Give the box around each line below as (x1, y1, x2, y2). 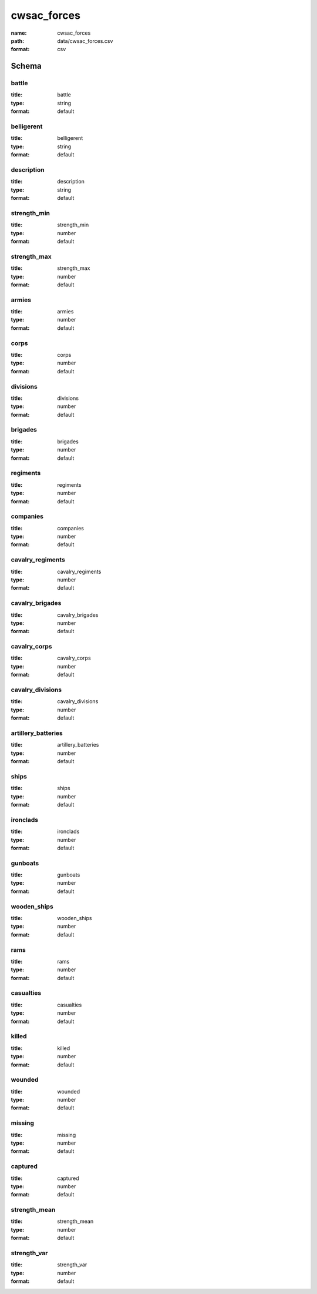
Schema (11, 61, 42, 71)
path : (11, 37, 25, 44)
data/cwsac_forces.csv (57, 37, 113, 44)
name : (11, 29, 27, 36)
